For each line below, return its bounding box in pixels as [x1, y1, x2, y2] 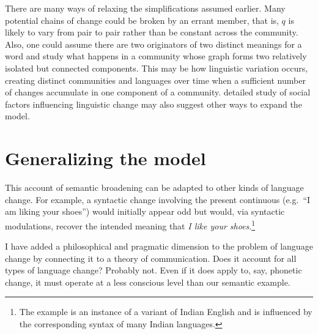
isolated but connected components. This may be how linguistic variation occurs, [5, 61, 308, 74]
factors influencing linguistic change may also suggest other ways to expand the [5, 97, 302, 110]
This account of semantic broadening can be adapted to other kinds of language [5, 181, 304, 194]
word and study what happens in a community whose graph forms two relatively [5, 50, 307, 62]
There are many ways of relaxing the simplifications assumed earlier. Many [5, 2, 286, 14]
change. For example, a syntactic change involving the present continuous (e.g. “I [5, 193, 311, 206]
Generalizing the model [5, 146, 206, 171]
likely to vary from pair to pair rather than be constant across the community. [5, 26, 298, 39]
